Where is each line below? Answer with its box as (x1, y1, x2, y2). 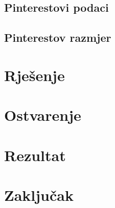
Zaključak (4, 184, 74, 205)
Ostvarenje (4, 105, 81, 125)
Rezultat (4, 144, 66, 165)
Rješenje (4, 64, 65, 85)
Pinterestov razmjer (4, 30, 111, 45)
